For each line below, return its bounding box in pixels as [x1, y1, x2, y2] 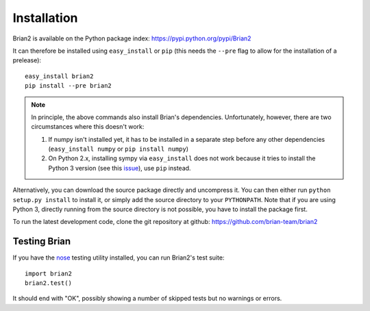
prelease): [12, 56, 41, 64]
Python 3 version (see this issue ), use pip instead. [48, 164, 191, 172]
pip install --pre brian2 [25, 82, 112, 90]
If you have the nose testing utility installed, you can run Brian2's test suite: [12, 253, 225, 262]
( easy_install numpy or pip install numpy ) [48, 145, 188, 153]
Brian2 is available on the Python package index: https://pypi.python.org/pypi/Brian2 [12, 34, 251, 42]
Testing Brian [12, 236, 71, 247]
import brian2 [25, 269, 72, 277]
